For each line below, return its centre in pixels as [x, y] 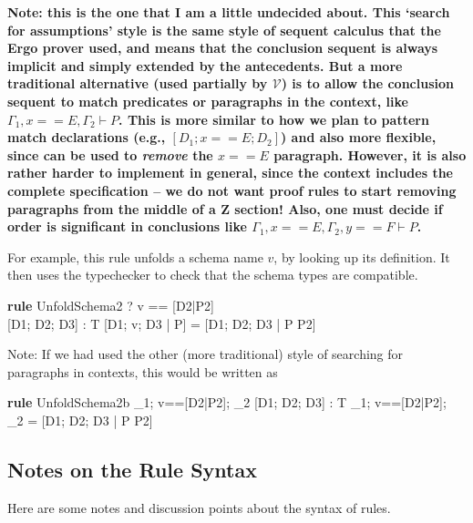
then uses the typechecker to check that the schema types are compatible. [213, 275]
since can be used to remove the [110, 154]
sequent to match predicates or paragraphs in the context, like [208, 101]
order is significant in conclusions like [127, 226]
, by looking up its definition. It [362, 256]
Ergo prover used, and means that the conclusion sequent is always [223, 48]
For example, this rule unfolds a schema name [135, 256]
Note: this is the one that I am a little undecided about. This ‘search [229, 12]
